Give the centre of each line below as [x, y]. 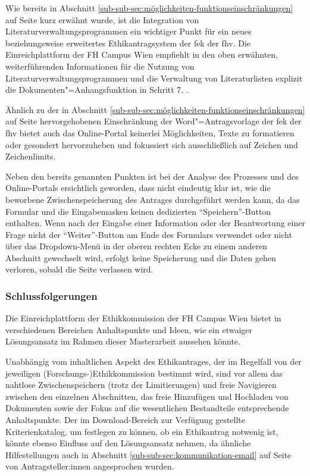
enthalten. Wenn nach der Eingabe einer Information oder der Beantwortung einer [155, 223]
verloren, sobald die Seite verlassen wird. [79, 269]
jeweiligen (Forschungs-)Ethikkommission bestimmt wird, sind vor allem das [144, 373]
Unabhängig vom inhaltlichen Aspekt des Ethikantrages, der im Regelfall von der [154, 361]
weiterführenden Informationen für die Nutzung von [100, 66]
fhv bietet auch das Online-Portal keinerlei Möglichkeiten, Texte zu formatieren [150, 132]
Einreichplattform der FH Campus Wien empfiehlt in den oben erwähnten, [142, 54]
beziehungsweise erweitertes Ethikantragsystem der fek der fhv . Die [128, 43]
